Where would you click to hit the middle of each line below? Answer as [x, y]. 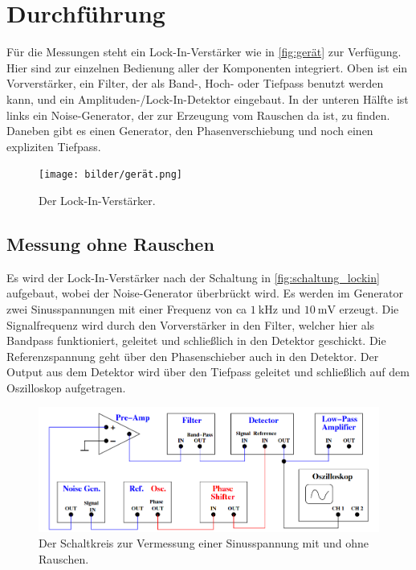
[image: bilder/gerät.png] [110, 175]
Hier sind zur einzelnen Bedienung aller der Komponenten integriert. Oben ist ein [207, 67]
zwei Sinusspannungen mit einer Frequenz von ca [127, 308]
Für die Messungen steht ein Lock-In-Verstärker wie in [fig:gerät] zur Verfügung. [204, 52]
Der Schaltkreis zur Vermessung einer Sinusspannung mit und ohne [204, 543]
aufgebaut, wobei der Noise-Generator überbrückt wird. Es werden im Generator [205, 293]
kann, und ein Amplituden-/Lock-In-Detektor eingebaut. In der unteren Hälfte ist [208, 98]
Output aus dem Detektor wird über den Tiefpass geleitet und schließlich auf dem [208, 372]
